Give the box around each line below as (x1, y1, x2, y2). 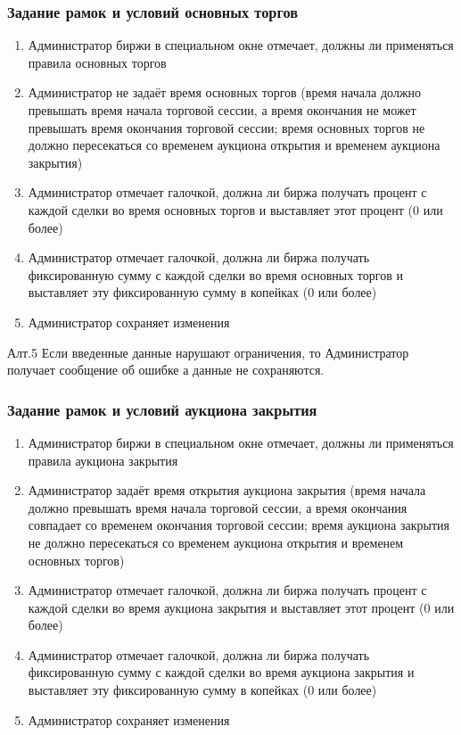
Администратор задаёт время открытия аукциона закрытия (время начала (28, 481, 426, 500)
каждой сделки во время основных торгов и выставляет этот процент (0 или (28, 200, 443, 219)
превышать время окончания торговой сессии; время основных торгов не (28, 118, 425, 136)
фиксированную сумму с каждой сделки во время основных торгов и (28, 265, 403, 284)
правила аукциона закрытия (28, 450, 178, 469)
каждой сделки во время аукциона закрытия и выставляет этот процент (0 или (28, 598, 455, 616)
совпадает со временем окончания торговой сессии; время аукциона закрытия (28, 516, 449, 534)
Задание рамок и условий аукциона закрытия (7, 398, 317, 420)
